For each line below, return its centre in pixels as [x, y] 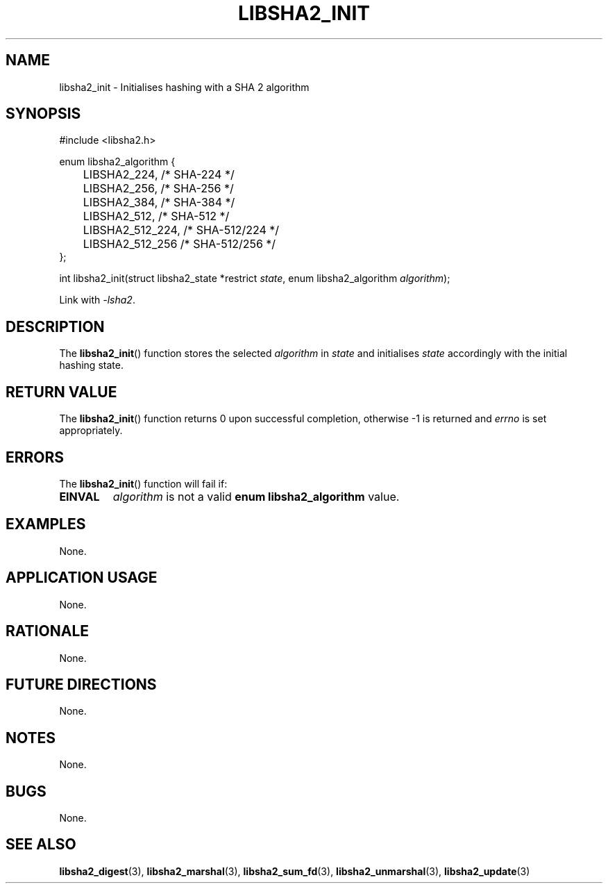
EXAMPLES [46, 524]
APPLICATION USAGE [82, 578]
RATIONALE [48, 631]
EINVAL [79, 496]
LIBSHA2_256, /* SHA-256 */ [158, 189]
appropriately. [91, 431]
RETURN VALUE [61, 392]
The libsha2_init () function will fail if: [143, 483]
